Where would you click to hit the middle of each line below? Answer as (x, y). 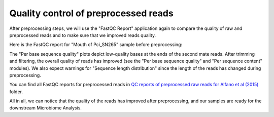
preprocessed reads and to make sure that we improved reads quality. (83, 35)
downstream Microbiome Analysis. (46, 108)
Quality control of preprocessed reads (91, 13)
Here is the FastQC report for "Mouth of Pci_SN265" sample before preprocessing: (96, 45)
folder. (16, 92)
